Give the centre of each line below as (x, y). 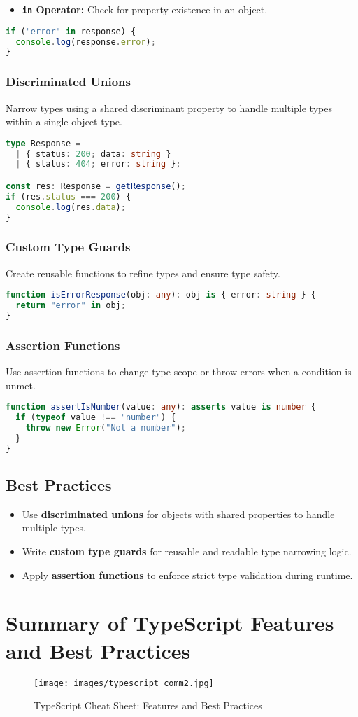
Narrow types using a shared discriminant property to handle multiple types (169, 107)
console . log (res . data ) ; (71, 207)
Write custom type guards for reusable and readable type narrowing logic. (187, 551)
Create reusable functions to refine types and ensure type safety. (143, 273)
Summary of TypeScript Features (170, 623)
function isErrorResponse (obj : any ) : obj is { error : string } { (161, 295)
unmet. (21, 385)
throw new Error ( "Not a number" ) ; (106, 428)
